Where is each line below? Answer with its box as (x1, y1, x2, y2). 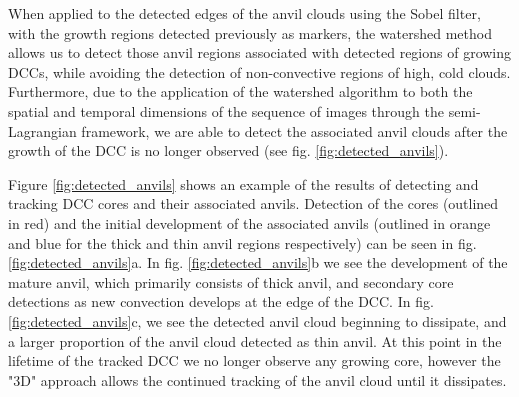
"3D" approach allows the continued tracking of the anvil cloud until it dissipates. (8, 369, 507, 390)
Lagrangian (8, 120, 77, 141)
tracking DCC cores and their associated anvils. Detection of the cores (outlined (8, 193, 499, 214)
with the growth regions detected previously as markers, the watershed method (8, 22, 492, 43)
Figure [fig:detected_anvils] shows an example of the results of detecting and (8, 173, 479, 194)
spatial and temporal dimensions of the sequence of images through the (8, 100, 445, 121)
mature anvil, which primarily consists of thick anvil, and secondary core (8, 271, 454, 292)
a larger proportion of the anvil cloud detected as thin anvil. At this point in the (8, 330, 502, 351)
